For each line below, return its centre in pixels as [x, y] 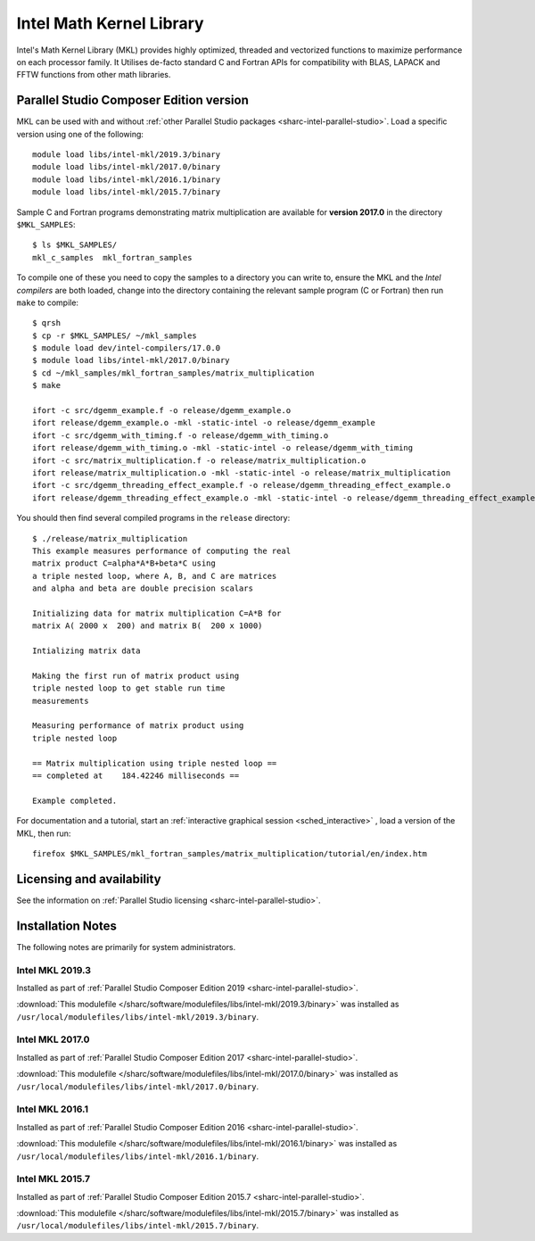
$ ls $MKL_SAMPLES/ [75, 245]
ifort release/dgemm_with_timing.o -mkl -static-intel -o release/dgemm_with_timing [223, 448]
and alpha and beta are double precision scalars [143, 588]
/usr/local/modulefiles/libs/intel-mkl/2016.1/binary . [137, 1156]
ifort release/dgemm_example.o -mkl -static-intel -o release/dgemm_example [204, 423]
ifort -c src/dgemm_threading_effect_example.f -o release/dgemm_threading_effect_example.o [242, 485]
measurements [61, 701]
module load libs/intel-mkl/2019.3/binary [127, 155]
